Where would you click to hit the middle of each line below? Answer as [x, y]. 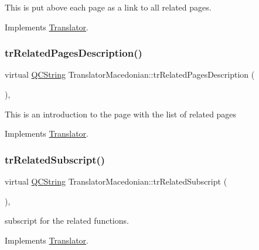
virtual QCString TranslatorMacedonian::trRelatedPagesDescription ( [130, 74]
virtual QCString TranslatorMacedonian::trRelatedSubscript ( [116, 181]
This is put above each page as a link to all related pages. [108, 7]
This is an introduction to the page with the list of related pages [121, 114]
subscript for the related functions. [67, 221]
